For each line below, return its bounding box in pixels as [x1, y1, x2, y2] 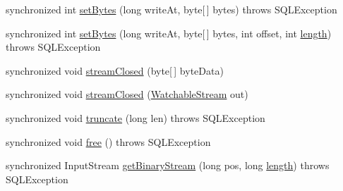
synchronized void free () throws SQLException [6, 134, 211, 149]
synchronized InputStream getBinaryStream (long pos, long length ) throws [6, 158, 330, 173]
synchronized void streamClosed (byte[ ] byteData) [6, 63, 224, 78]
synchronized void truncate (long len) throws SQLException [6, 110, 265, 125]
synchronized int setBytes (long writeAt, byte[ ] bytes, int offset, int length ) [6, 25, 332, 40]
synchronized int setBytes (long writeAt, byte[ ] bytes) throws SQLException [6, 2, 337, 16]
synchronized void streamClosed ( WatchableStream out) [6, 87, 248, 101]
